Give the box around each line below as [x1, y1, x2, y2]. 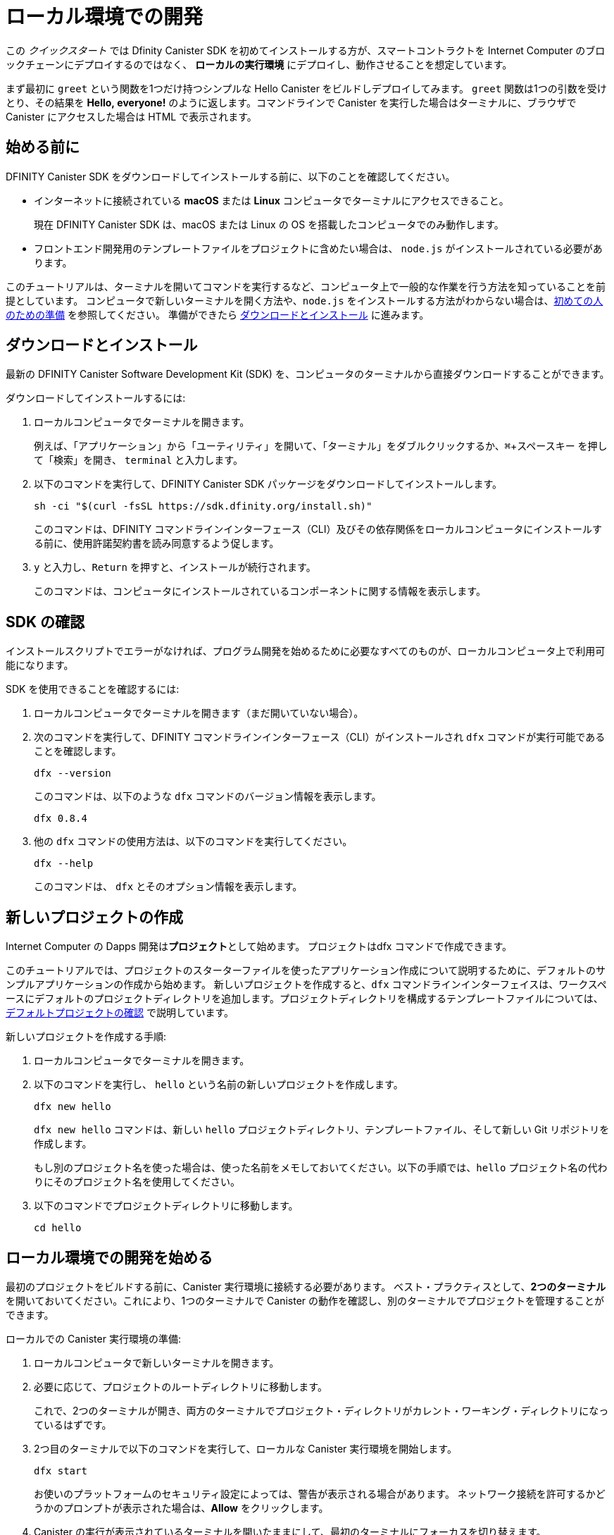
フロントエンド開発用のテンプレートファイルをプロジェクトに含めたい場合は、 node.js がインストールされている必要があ [34, 242, 603, 254]
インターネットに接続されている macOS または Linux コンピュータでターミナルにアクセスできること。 [34, 194, 509, 206]
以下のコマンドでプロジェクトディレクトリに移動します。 [34, 1200, 299, 1212]
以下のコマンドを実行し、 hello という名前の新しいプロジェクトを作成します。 [34, 1078, 403, 1091]
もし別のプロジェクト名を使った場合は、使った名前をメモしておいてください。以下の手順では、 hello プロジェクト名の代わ [34, 1161, 608, 1174]
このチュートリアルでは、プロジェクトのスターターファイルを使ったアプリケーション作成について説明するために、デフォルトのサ [6, 964, 606, 977]
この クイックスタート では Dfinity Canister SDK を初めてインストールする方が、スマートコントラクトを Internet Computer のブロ [6, 44, 606, 56]
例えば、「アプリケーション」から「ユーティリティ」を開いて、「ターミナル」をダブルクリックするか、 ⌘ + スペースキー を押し [34, 440, 608, 452]
